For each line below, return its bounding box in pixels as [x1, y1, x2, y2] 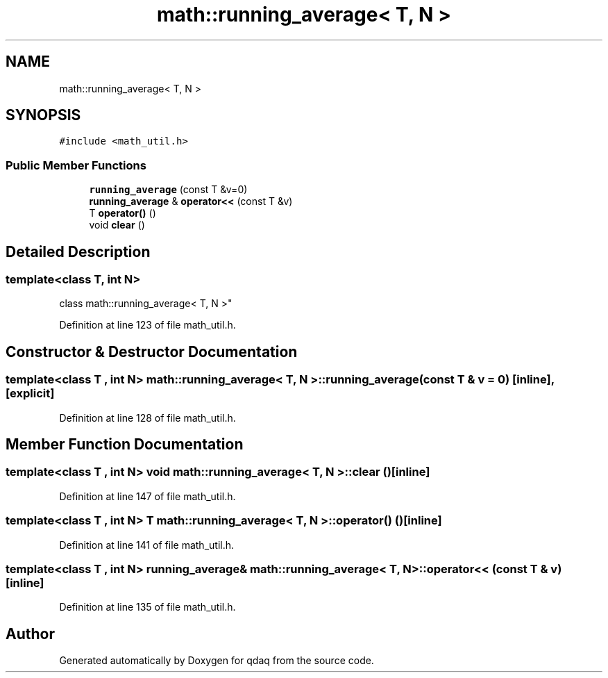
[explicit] [6, 386, 55, 401]
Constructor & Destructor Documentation [6, 342, 298, 361]
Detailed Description [6, 242, 151, 261]
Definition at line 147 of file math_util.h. [59, 490, 236, 502]
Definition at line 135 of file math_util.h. [59, 601, 236, 613]
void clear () [89, 219, 145, 231]
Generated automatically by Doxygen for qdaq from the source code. [59, 654, 374, 667]
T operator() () [89, 207, 156, 220]
